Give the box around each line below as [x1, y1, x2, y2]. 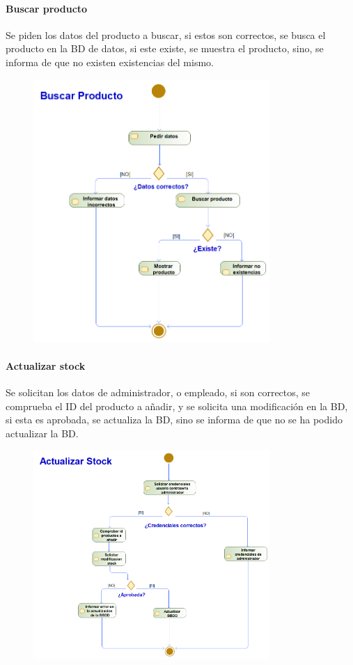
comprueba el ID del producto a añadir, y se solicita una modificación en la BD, [6, 398, 348, 413]
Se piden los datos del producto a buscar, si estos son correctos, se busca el [6, 27, 326, 42]
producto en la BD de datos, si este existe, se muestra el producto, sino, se [6, 41, 324, 56]
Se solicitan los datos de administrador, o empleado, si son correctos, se [6, 385, 311, 400]
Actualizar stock [6, 358, 86, 373]
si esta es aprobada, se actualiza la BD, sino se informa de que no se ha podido [6, 412, 343, 427]
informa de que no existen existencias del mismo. [6, 54, 214, 69]
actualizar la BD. [6, 425, 79, 440]
